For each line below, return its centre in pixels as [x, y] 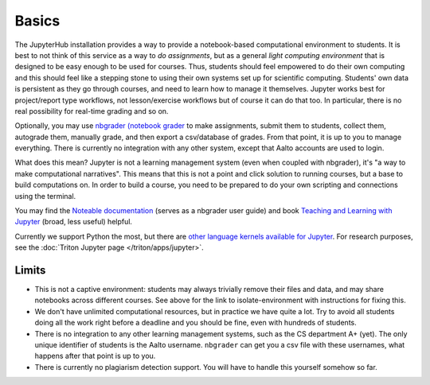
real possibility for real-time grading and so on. [92, 111]
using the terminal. [45, 196]
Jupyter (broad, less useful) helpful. [74, 222]
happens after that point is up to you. [95, 356]
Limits [30, 270]
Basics [37, 21]
